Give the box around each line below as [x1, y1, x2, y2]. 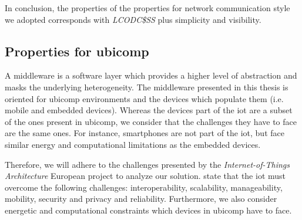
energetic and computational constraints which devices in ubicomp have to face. [5, 204, 292, 216]
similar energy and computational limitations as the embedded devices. [5, 138, 261, 150]
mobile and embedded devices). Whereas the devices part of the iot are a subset [5, 104, 293, 116]
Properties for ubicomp [5, 42, 149, 60]
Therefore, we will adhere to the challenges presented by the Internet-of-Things [5, 158, 290, 170]
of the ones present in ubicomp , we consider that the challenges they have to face [5, 115, 297, 127]
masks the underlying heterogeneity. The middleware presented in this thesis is [5, 80, 288, 93]
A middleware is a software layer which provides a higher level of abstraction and [5, 69, 297, 82]
